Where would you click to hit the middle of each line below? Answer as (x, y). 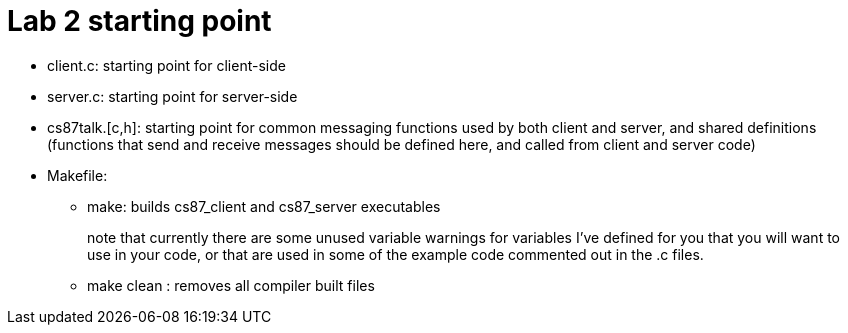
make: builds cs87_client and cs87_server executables (264, 206)
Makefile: (77, 175)
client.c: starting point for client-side (166, 65)
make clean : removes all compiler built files (231, 285)
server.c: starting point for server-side (172, 96)
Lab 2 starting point (139, 21)
